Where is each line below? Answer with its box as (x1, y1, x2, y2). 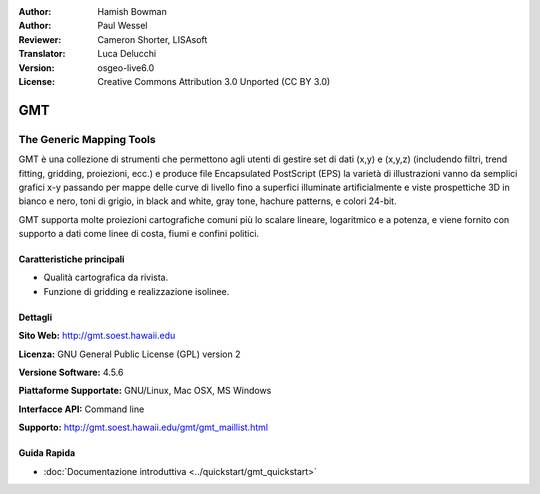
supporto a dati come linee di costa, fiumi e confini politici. (18, 228, 260, 240)
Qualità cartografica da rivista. (43, 271, 169, 284)
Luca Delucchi (97, 48, 157, 60)
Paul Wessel (97, 20, 148, 32)
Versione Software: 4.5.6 (18, 366, 124, 379)
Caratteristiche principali (18, 253, 125, 265)
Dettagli (18, 311, 53, 323)
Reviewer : (18, 33, 62, 45)
